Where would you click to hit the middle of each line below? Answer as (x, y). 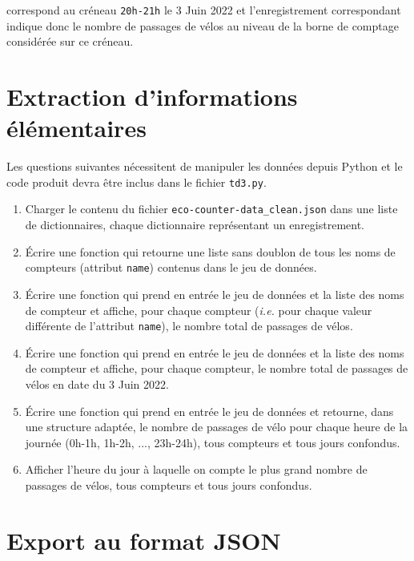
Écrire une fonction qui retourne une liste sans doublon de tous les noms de (210, 251)
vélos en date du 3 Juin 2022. (97, 383)
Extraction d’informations (152, 97)
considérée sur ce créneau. (70, 41)
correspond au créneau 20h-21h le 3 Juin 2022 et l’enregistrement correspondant (204, 10)
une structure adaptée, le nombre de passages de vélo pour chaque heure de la (217, 427)
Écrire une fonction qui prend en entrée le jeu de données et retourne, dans (209, 411)
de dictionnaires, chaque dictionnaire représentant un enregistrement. (195, 225)
